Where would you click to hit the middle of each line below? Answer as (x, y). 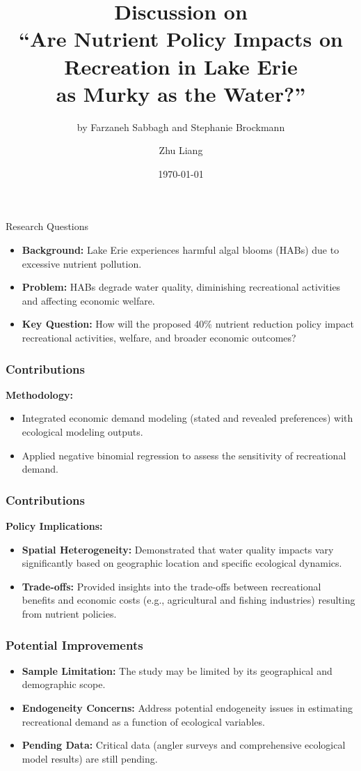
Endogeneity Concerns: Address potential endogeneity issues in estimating (187, 708)
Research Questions (47, 226)
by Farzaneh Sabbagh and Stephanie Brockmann (181, 127)
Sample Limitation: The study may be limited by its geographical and (177, 670)
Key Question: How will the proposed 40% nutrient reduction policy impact (188, 324)
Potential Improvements (74, 644)
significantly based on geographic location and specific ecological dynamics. (182, 563)
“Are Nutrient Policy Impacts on (181, 39)
